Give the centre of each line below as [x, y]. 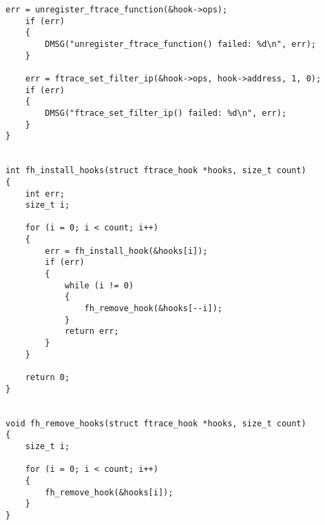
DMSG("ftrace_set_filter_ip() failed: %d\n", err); [166, 113]
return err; [92, 331]
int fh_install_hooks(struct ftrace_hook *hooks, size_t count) [156, 171]
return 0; [48, 377]
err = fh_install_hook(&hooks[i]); [126, 251]
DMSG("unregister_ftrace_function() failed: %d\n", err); [181, 44]
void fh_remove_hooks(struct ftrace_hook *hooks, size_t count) [156, 423]
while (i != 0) [99, 285]
